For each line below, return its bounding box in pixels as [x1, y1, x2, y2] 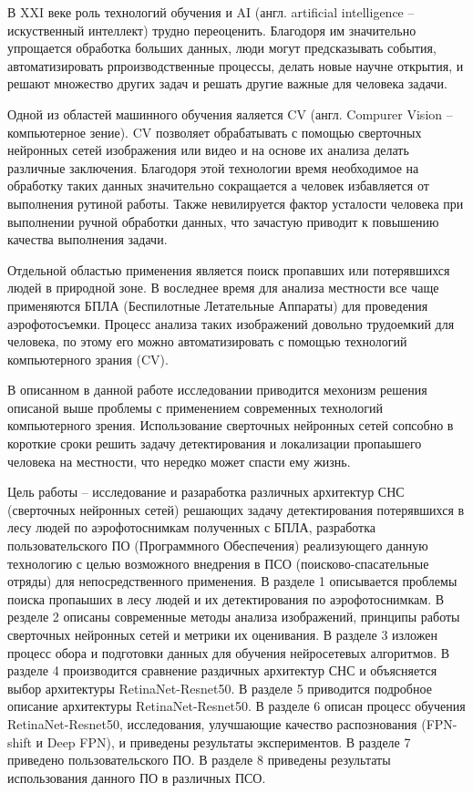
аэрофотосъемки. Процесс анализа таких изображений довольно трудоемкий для [7, 314, 455, 333]
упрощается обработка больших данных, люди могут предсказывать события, [7, 38, 437, 57]
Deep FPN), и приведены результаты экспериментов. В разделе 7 [46, 732, 411, 751]
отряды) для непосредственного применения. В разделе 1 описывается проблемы [7, 572, 458, 591]
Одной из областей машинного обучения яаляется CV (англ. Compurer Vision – [7, 104, 453, 123]
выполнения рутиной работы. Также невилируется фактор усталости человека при [7, 193, 464, 212]
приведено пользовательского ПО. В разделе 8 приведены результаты [7, 750, 391, 769]
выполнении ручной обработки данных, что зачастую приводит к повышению [7, 211, 439, 231]
